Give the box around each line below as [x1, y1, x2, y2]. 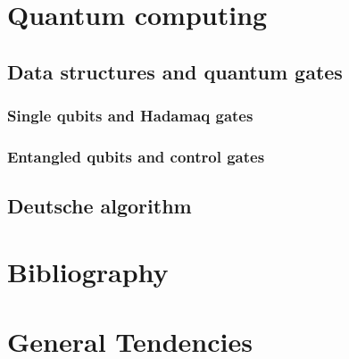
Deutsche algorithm [7, 192, 192, 220]
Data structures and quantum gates [7, 57, 343, 85]
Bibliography [7, 253, 169, 289]
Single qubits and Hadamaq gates [7, 104, 253, 127]
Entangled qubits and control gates [7, 145, 265, 167]
